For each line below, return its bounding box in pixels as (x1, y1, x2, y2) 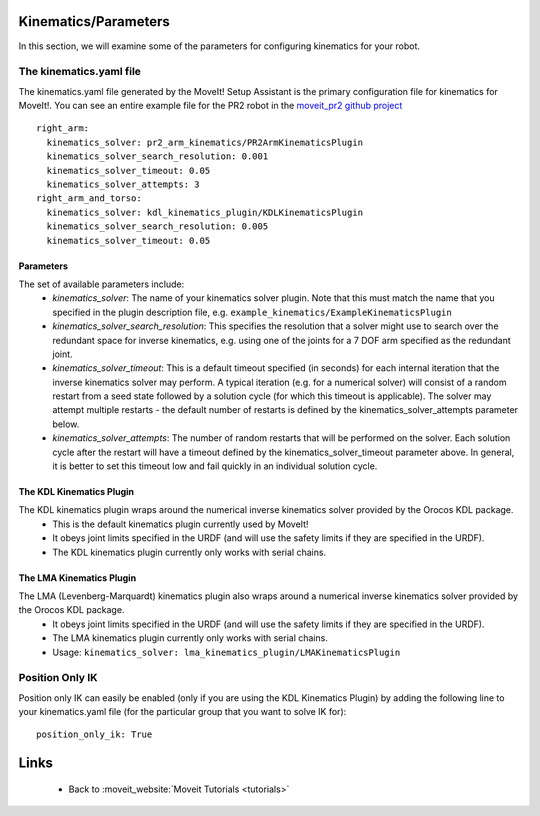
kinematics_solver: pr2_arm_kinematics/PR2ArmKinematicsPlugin (46, 136, 364, 148)
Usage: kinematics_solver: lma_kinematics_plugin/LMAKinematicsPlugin (52, 646, 401, 658)
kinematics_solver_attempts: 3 (46, 179, 200, 190)
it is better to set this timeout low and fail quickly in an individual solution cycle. (52, 460, 378, 472)
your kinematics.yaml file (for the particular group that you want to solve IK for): (18, 706, 347, 718)
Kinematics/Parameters (18, 13, 170, 30)
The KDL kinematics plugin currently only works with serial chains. (52, 546, 327, 558)
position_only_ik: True (36, 729, 153, 740)
